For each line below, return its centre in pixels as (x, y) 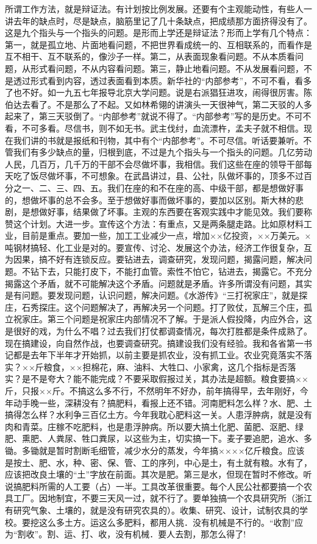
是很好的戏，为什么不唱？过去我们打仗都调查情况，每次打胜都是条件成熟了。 (158, 331)
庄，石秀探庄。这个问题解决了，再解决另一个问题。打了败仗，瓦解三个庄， (154, 307)
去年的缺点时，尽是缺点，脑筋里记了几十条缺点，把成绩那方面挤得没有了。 (162, 20)
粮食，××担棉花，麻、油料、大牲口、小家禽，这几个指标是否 (166, 366)
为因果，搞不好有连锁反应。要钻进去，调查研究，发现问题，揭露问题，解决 (154, 259)
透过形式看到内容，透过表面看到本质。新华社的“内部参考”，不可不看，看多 (162, 80)
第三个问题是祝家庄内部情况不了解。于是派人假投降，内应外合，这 (180, 319)
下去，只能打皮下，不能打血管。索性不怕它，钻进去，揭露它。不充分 (175, 271)
